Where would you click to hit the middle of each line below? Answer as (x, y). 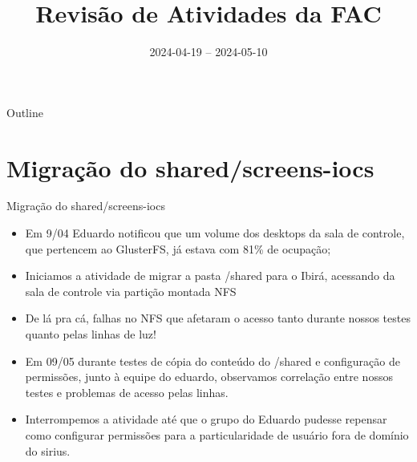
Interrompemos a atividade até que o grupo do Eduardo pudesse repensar (206, 419)
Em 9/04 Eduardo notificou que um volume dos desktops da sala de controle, (215, 233)
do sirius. (48, 450)
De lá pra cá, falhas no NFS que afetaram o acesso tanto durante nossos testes (218, 318)
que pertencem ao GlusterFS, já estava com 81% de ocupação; (178, 248)
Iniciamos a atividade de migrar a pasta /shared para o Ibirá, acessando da (210, 276)
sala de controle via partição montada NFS (131, 291)
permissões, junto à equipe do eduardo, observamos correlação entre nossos (209, 377)
